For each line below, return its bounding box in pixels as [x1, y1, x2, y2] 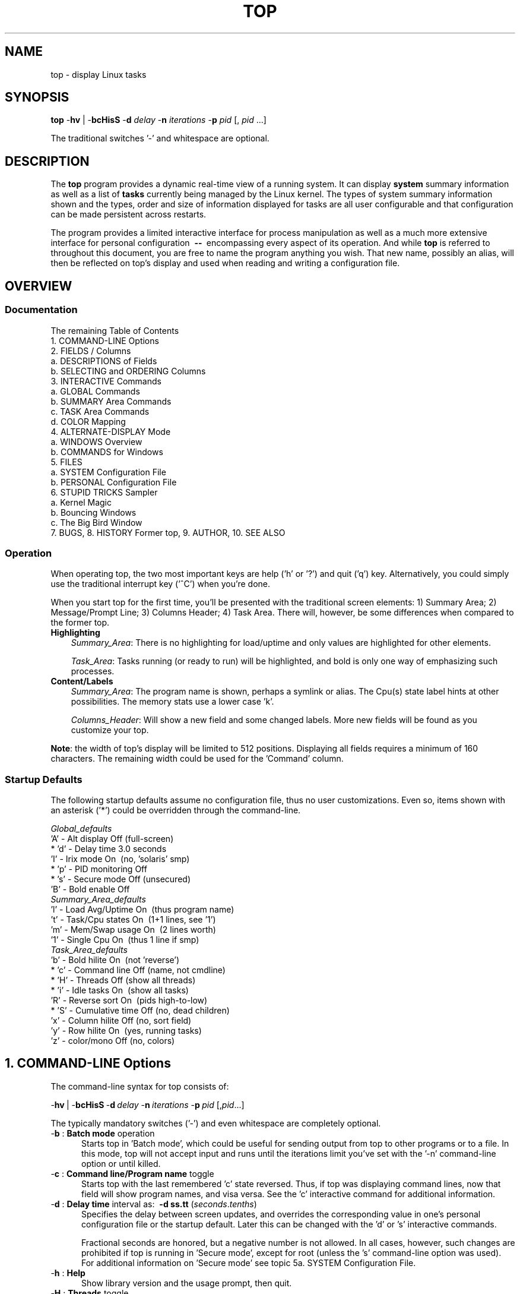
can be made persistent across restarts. [50, 209, 207, 220]
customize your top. [71, 725, 149, 736]
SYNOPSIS [5, 90, 69, 105]
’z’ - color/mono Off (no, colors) [50, 1036, 175, 1046]
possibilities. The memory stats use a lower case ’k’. [71, 696, 274, 707]
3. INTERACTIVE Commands [50, 375, 161, 386]
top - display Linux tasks [50, 69, 147, 80]
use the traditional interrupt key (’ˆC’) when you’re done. [50, 579, 271, 589]
